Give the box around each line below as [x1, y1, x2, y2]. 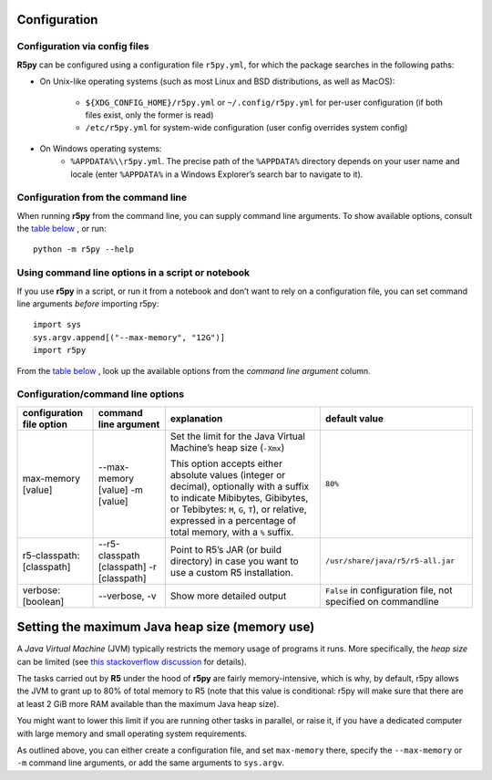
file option [22, 418, 68, 431]
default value [324, 411, 384, 424]
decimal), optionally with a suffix [169, 480, 310, 493]
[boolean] [22, 595, 65, 608]
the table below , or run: [16, 224, 107, 234]
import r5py [33, 345, 87, 356]
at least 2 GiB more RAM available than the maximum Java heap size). [16, 698, 280, 709]
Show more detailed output [169, 589, 287, 602]
